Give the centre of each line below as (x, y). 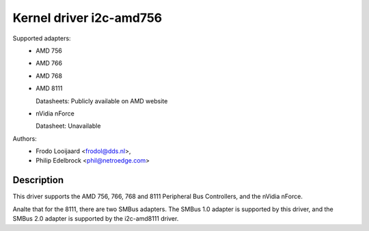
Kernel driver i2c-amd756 (87, 18)
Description (38, 180)
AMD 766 (49, 63)
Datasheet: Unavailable (68, 126)
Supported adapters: (42, 38)
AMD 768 (49, 76)
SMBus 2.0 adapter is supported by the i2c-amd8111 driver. (96, 219)
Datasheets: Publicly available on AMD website (102, 101)
